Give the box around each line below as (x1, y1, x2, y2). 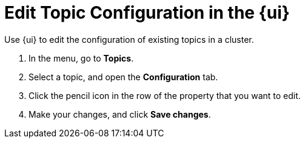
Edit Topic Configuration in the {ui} (4, 2, 290, 23)
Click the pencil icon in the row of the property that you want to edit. (28, 90, 301, 101)
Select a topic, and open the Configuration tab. (28, 71, 218, 82)
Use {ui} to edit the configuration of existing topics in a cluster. (4, 34, 254, 45)
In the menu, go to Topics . (28, 52, 134, 63)
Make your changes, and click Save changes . (28, 109, 211, 119)
